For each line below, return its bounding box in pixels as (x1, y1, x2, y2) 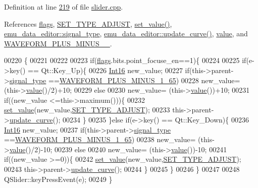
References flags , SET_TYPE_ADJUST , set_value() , (4, 18, 172, 29)
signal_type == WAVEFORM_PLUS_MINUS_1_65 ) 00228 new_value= (9, 75, 240, 85)
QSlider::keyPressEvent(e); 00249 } (4, 173, 113, 184)
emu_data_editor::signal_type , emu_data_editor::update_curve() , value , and (4, 28, 248, 39)
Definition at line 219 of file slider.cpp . (4, 2, 123, 12)
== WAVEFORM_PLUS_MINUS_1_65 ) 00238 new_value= (4, 134, 196, 145)
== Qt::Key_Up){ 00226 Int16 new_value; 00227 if (28, 65, 189, 75)
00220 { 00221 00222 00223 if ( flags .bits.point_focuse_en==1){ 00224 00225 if (4, 55, 246, 66)
